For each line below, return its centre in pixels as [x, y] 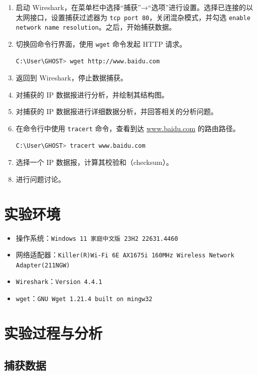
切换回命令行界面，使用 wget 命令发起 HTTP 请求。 [101, 43]
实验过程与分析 [53, 333]
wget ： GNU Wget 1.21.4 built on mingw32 [84, 298]
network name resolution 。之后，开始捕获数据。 [96, 27]
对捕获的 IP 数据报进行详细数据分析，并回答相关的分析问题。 [117, 111]
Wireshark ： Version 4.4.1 [59, 281]
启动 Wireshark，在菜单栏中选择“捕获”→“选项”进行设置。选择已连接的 [131, 7]
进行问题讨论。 [40, 179]
